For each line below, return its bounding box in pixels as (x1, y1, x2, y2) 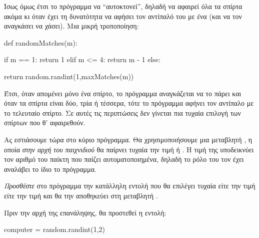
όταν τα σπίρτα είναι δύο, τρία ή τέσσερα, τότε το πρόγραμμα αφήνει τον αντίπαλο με (4, 98, 254, 108)
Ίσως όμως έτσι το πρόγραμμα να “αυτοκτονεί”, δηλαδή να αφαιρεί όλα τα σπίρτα (4, 1, 242, 11)
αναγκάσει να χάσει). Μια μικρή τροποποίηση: (4, 21, 139, 31)
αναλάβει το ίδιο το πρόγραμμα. (4, 163, 96, 174)
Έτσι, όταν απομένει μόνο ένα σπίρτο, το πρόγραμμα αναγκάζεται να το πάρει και (4, 88, 241, 98)
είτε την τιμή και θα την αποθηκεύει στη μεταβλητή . (4, 190, 158, 200)
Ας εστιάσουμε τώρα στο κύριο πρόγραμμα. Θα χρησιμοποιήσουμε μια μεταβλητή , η (4, 134, 252, 144)
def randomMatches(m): (4, 37, 77, 48)
